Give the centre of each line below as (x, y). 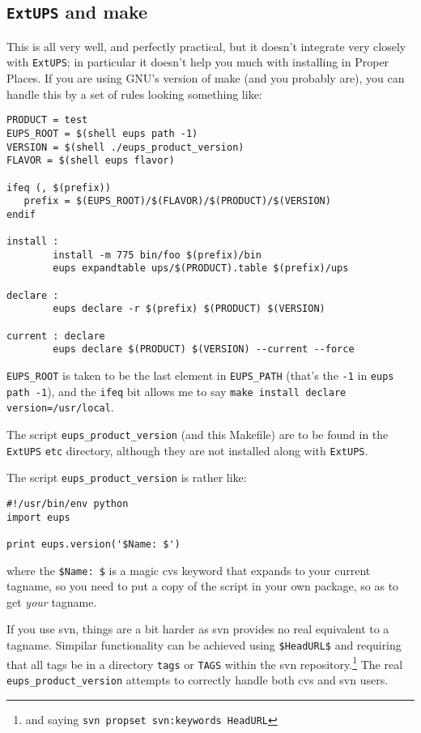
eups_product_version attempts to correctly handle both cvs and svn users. (198, 680)
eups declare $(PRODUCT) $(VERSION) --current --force (204, 349)
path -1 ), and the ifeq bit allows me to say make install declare (176, 391)
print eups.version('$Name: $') (94, 544)
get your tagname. (52, 601)
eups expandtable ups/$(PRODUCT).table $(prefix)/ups (201, 268)
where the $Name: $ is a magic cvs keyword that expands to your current (189, 570)
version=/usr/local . (60, 407)
